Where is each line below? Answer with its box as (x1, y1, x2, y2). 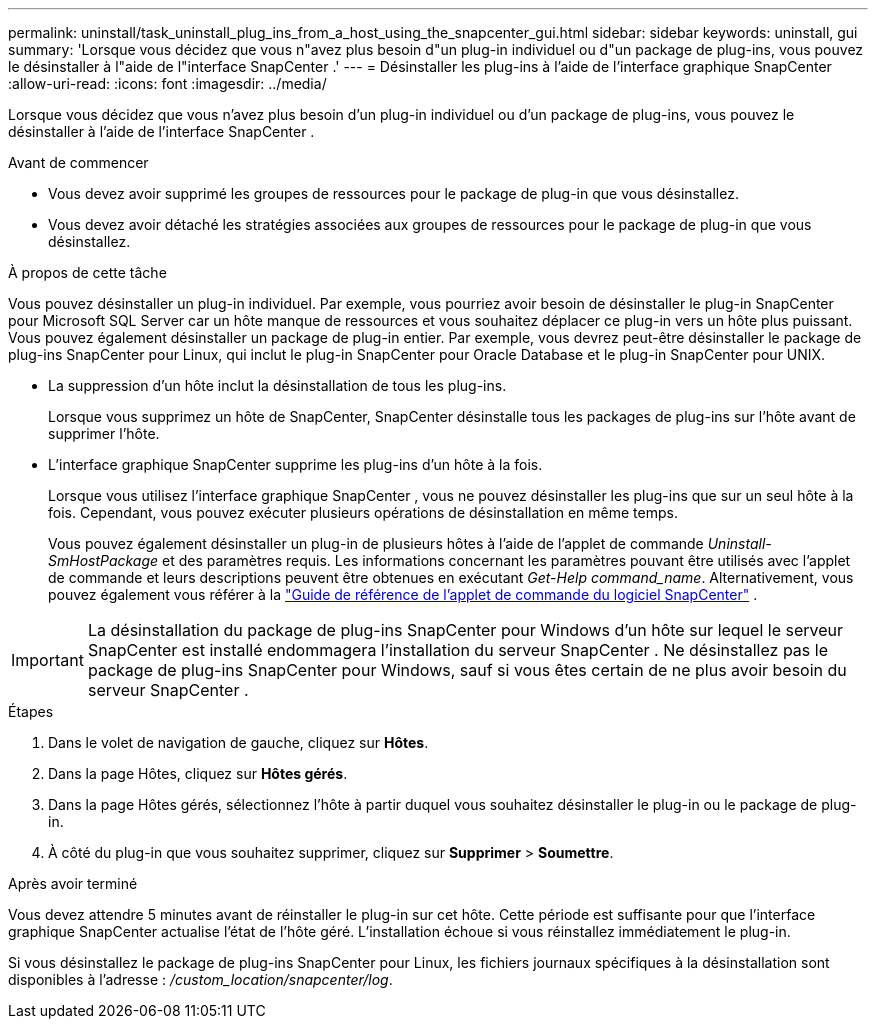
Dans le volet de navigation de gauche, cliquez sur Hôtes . (48, 734, 429, 751)
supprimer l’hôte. (48, 425, 160, 442)
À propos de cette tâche (8, 264, 167, 281)
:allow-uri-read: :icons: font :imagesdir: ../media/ (8, 75, 327, 92)
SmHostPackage (48, 552, 159, 569)
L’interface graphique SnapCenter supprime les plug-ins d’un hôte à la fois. (48, 456, 543, 473)
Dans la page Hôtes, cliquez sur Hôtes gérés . (48, 765, 348, 782)
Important (11, 650, 84, 670)
